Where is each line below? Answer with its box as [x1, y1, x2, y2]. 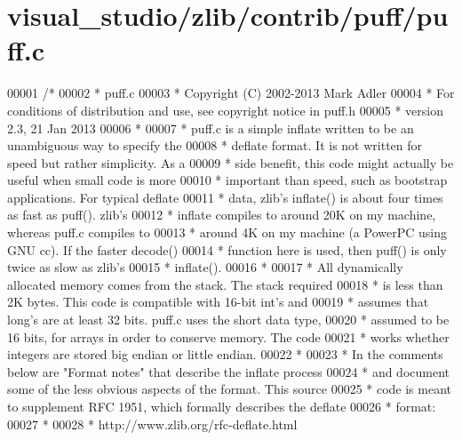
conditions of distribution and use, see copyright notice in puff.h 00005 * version [7, 100, 443, 119]
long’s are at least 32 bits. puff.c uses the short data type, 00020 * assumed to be [7, 310, 450, 329]
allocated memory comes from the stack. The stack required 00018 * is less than [7, 275, 443, 293]
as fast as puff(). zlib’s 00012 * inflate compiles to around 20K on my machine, [7, 205, 436, 224]
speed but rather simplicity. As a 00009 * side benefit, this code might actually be [7, 153, 454, 172]
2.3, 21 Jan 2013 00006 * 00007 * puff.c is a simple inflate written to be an [7, 118, 414, 137]
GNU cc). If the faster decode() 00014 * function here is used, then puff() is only [7, 240, 447, 259]
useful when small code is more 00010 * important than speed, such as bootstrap [7, 171, 448, 189]
